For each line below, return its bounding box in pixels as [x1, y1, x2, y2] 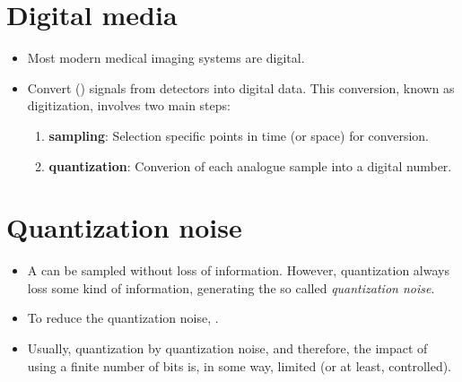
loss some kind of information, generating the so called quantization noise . [27, 278, 435, 297]
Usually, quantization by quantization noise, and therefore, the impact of [27, 339, 428, 357]
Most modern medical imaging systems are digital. [27, 48, 305, 67]
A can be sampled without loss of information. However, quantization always [27, 261, 449, 280]
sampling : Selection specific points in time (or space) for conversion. [48, 126, 429, 144]
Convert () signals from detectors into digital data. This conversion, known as [27, 78, 455, 97]
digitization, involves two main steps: [27, 96, 231, 115]
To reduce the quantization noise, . [27, 308, 219, 327]
